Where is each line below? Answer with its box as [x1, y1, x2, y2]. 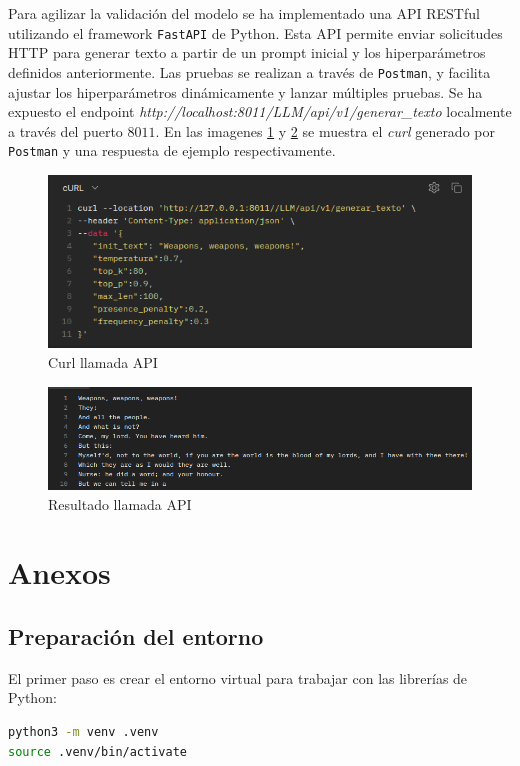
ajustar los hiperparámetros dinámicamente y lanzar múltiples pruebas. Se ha [8, 81, 483, 102]
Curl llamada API [48, 351, 158, 372]
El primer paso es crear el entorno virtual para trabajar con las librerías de [8, 667, 468, 688]
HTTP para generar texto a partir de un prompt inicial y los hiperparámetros [8, 42, 486, 63]
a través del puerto [8, 120, 123, 141]
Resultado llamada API [48, 493, 192, 514]
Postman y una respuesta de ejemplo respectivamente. [8, 140, 336, 161]
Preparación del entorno [8, 620, 264, 651]
